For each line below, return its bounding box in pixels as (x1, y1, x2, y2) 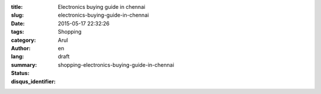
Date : (11, 20, 25, 27)
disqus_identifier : (11, 77, 56, 85)
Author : (11, 44, 31, 51)
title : (11, 4, 23, 10)
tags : (11, 28, 24, 35)
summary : (11, 61, 37, 68)
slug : (11, 12, 24, 19)
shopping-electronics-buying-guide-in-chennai (58, 61, 175, 68)
